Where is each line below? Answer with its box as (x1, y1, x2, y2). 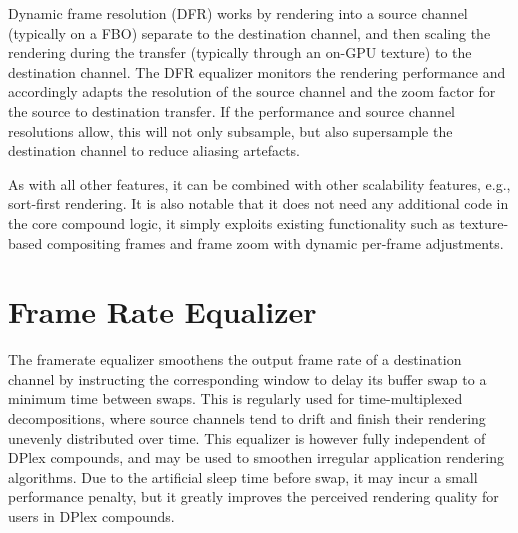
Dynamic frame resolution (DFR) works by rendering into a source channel (8, 3, 468, 23)
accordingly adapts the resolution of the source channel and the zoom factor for (8, 81, 496, 102)
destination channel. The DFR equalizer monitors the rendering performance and (8, 61, 506, 82)
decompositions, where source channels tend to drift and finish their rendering (8, 408, 486, 429)
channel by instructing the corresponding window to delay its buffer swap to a (8, 368, 487, 389)
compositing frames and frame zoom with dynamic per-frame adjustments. (46, 232, 504, 253)
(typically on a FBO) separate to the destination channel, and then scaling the (8, 22, 491, 43)
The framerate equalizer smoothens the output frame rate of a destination (8, 349, 462, 370)
